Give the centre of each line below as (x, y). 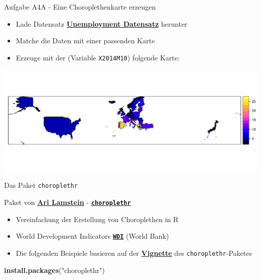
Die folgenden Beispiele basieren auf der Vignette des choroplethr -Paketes (134, 253)
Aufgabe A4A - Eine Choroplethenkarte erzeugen (80, 7)
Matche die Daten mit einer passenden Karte (85, 41)
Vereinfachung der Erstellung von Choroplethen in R (97, 219)
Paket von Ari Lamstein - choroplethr (68, 202)
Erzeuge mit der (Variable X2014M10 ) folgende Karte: (98, 57)
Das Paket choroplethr (41, 185)
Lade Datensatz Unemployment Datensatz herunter (102, 23)
